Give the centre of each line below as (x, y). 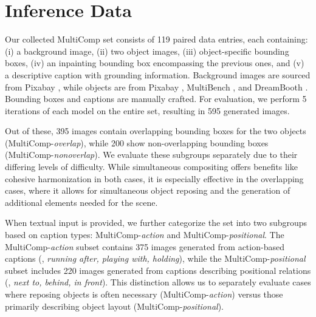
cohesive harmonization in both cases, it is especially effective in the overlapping (154, 178)
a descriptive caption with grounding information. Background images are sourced (158, 74)
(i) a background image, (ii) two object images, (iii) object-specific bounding (147, 51)
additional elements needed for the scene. (81, 202)
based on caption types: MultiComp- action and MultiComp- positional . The (145, 235)
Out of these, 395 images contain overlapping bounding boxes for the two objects (156, 131)
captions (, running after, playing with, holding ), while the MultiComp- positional (155, 258)
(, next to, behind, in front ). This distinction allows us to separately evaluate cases (158, 282)
